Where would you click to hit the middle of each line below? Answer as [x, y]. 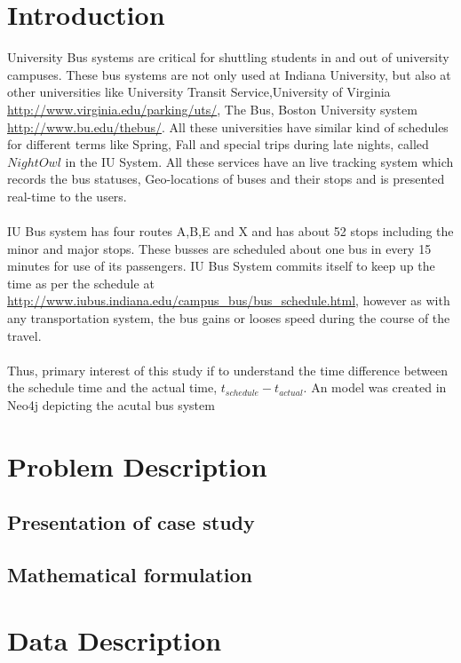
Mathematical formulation [130, 575]
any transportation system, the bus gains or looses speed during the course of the [229, 318]
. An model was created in [375, 387]
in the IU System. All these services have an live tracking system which [259, 161]
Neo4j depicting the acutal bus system [111, 405]
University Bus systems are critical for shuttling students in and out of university [228, 57]
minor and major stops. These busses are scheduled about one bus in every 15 [219, 248]
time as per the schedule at [81, 283]
